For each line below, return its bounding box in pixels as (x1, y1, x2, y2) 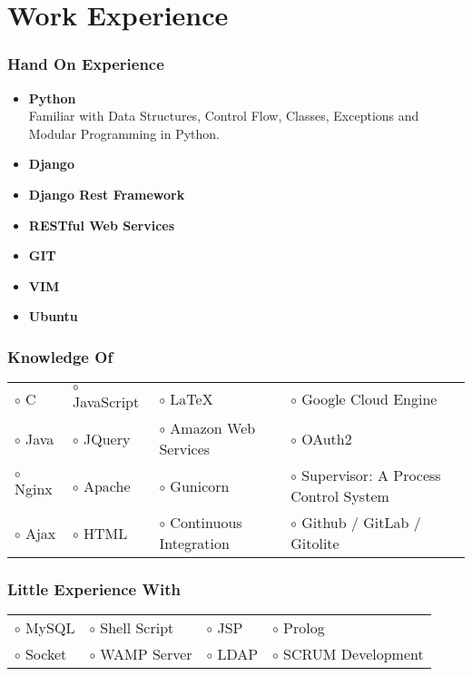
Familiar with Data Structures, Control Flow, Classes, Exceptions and (28, 106, 419, 125)
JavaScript (73, 391, 140, 413)
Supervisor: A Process (301, 465, 441, 486)
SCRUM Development (283, 643, 424, 665)
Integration (159, 533, 230, 554)
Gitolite (290, 533, 339, 554)
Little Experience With (7, 578, 181, 601)
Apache (83, 475, 131, 496)
